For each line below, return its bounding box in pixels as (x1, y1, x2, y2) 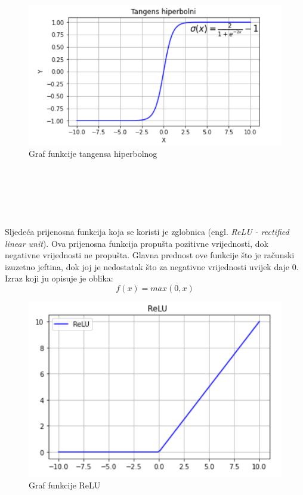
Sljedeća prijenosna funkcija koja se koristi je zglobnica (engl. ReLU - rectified (5, 225, 289, 238)
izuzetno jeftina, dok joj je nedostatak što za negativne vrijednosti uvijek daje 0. (5, 260, 299, 273)
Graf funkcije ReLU (29, 478, 101, 491)
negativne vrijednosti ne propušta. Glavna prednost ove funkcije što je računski (5, 249, 295, 261)
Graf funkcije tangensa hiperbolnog (29, 147, 157, 159)
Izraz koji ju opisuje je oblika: (5, 272, 113, 284)
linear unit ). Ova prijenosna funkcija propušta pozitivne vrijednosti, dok (5, 237, 268, 249)
